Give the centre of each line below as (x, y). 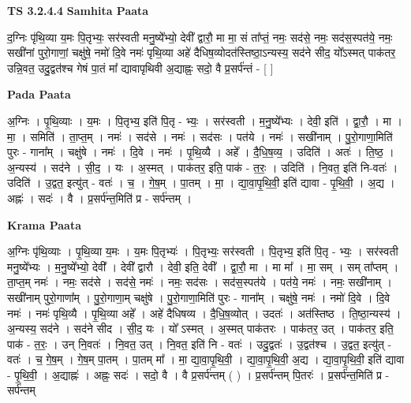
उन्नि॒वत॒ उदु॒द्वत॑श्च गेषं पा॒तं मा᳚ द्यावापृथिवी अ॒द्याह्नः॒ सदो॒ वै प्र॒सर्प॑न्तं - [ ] (140, 67)
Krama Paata (44, 224)
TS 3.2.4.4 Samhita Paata (78, 10)
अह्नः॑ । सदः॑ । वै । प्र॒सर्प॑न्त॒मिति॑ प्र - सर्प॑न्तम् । (100, 198)
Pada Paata (39, 94)
